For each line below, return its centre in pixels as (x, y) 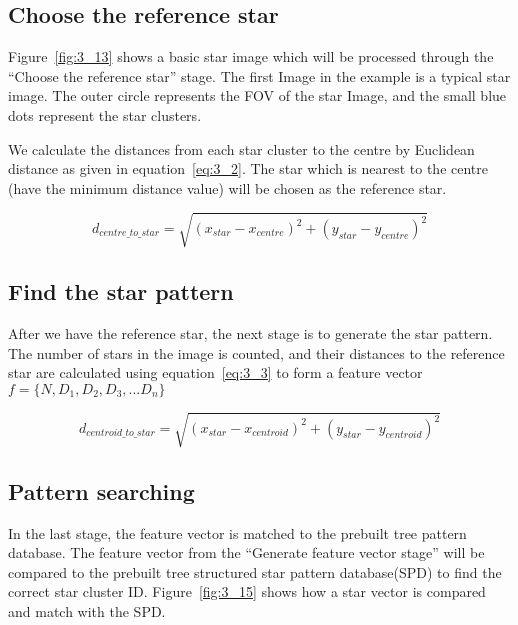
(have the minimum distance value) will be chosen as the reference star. (227, 187)
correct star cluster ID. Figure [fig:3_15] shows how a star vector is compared (247, 591)
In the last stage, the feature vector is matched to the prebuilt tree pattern (237, 532)
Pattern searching (101, 490)
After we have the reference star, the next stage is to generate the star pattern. (250, 333)
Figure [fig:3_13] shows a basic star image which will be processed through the (251, 56)
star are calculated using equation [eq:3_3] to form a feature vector (215, 372)
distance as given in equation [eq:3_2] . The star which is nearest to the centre (248, 168)
